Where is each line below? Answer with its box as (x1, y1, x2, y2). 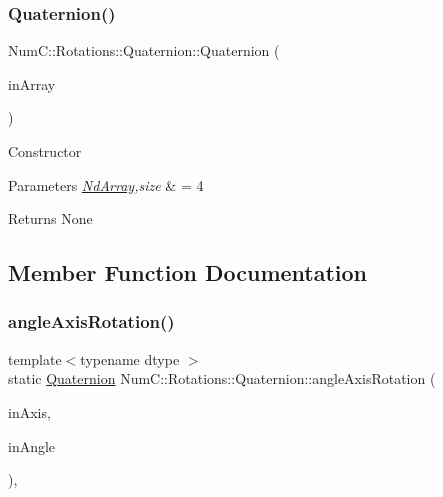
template (8, 348, 62, 369)
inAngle (8, 435, 56, 456)
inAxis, (8, 401, 51, 422)
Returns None (8, 208, 93, 229)
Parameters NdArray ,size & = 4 (8, 174, 204, 195)
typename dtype (80, 348, 180, 369)
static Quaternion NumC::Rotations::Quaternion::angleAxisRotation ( (8, 368, 436, 389)
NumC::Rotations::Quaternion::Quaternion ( (8, 40, 280, 61)
